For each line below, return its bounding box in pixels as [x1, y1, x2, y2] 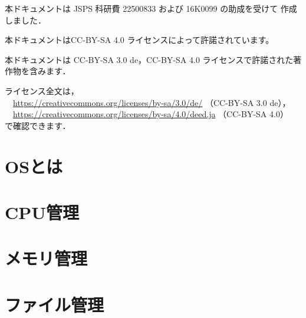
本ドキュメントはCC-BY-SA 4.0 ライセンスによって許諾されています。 [5, 34, 274, 46]
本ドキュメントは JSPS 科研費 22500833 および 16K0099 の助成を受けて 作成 [5, 2, 297, 14]
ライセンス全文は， [5, 84, 79, 97]
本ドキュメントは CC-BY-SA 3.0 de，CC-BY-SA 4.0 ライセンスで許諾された [5, 53, 294, 65]
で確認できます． [5, 119, 71, 131]
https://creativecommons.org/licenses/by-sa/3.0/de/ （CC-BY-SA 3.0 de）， [13, 96, 291, 108]
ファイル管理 [5, 292, 104, 316]
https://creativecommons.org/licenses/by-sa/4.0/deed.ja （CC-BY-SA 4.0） [13, 108, 288, 120]
